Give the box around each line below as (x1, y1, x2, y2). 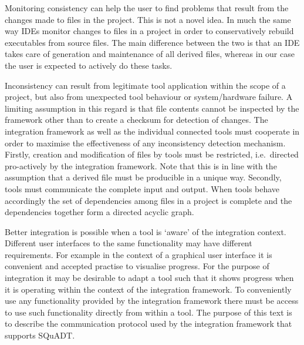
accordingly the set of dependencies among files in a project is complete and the (5, 194, 292, 206)
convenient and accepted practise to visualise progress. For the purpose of (5, 260, 269, 272)
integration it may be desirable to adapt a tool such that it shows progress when (5, 272, 294, 284)
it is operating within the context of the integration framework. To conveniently (5, 283, 292, 295)
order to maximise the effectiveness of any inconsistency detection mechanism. (5, 136, 286, 149)
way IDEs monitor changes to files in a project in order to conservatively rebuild (5, 25, 294, 37)
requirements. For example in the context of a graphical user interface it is (5, 248, 272, 260)
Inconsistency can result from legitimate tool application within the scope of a (5, 79, 286, 91)
